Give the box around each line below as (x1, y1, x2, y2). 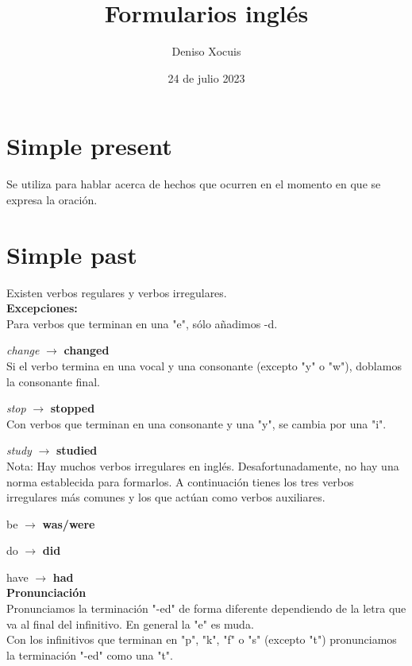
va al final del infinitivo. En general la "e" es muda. (6, 615, 254, 632)
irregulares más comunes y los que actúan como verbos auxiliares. (6, 489, 325, 505)
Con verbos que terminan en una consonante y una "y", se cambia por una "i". (6, 415, 387, 432)
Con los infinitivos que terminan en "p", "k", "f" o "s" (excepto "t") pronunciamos (6, 631, 397, 648)
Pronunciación (6, 584, 87, 601)
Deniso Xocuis (171, 43, 241, 60)
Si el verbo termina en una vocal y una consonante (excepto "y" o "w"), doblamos (6, 357, 402, 374)
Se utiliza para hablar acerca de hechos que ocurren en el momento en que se (6, 176, 381, 192)
